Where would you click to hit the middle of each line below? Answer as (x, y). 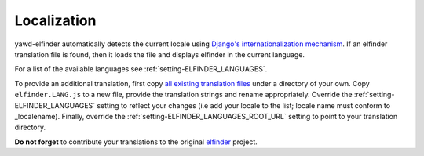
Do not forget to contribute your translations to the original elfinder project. (136, 142)
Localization (55, 20)
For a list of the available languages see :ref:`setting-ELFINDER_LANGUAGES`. (141, 69)
